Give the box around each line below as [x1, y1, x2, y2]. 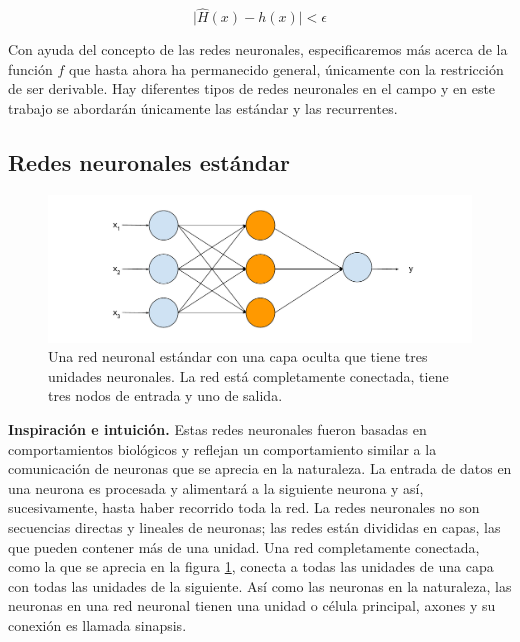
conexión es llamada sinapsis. [8, 614, 187, 635]
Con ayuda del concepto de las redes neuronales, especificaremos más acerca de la [8, 39, 508, 60]
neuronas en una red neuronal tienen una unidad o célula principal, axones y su [8, 595, 496, 616]
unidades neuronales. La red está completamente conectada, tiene [48, 365, 449, 386]
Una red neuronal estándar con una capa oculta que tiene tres [48, 346, 428, 367]
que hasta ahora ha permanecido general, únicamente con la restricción [68, 58, 504, 79]
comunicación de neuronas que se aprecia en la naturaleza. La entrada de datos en [8, 458, 512, 479]
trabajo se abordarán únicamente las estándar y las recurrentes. [8, 98, 398, 118]
